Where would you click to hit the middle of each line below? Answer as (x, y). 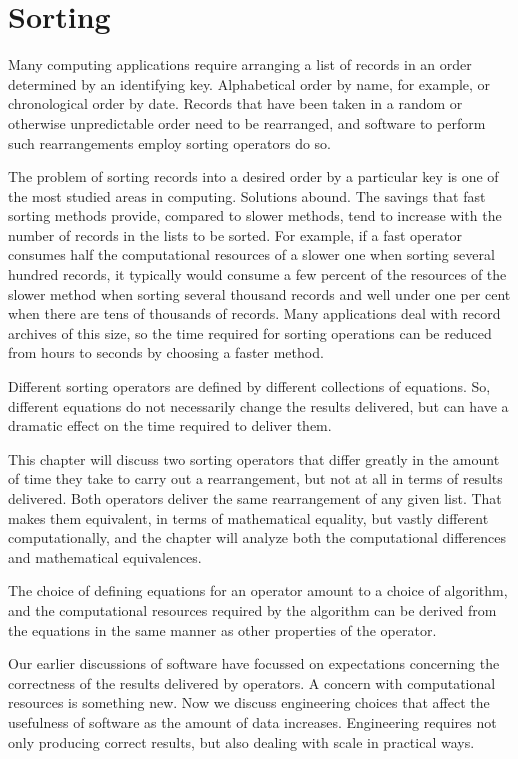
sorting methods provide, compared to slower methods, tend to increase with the (255, 215)
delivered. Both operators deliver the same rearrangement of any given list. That (255, 498)
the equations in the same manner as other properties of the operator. (222, 629)
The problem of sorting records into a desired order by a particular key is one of (253, 176)
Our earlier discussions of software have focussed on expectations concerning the (254, 663)
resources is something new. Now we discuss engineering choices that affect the (249, 702)
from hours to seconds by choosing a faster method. (166, 352)
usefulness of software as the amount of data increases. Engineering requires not (252, 721)
